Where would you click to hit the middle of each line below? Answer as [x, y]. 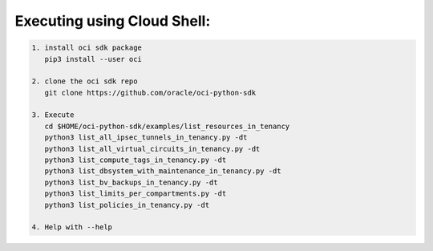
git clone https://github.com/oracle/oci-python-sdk [150, 93]
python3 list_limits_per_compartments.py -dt [136, 194]
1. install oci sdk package [87, 48]
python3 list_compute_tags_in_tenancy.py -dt [136, 160]
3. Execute [53, 115]
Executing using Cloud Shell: [113, 21]
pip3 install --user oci [93, 59]
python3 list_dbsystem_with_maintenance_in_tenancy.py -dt [163, 171]
